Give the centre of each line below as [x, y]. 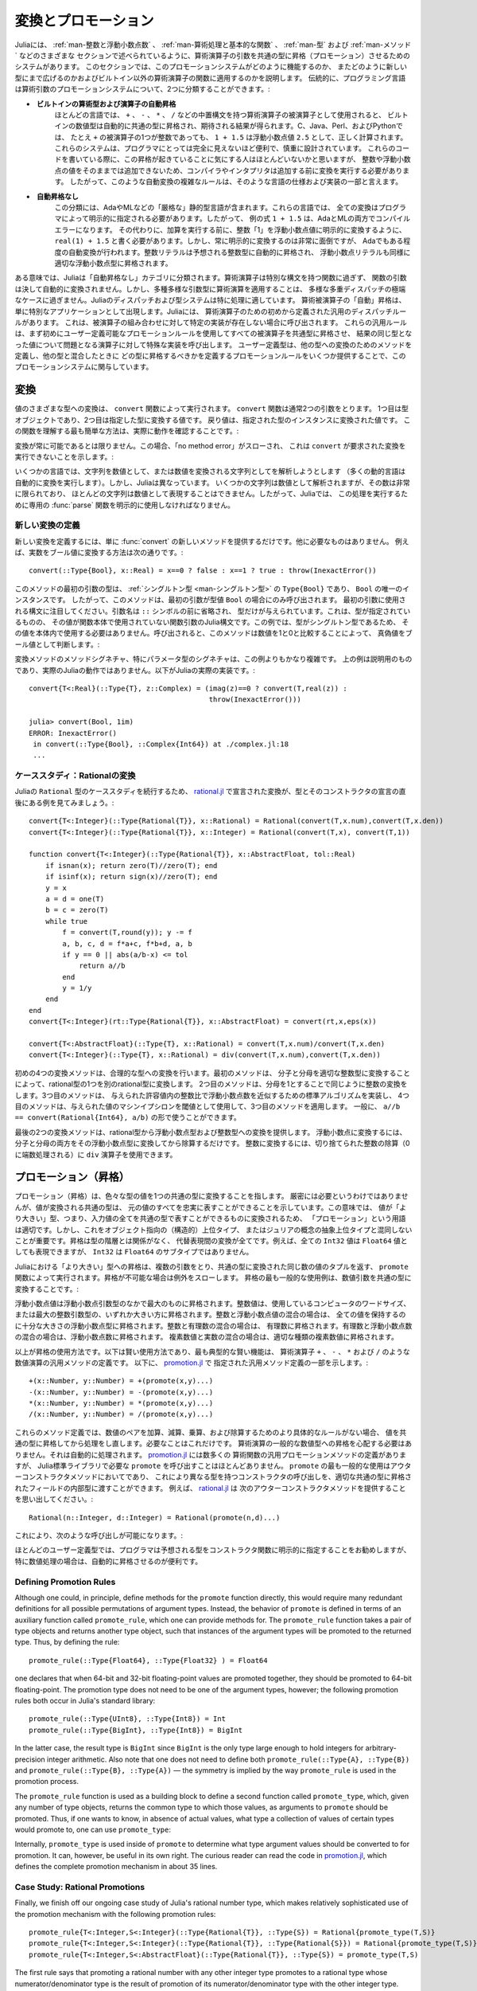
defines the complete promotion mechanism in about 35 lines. [116, 1867]
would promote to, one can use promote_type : [93, 1829]
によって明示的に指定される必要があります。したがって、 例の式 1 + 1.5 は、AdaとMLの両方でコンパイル [236, 218]
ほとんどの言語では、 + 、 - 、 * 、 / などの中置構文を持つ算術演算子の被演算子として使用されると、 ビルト [231, 115]
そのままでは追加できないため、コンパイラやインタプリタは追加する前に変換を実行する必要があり [242, 170]
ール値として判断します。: [57, 644]
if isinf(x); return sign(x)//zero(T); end [131, 877]
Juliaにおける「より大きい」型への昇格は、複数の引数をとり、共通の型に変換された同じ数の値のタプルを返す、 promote [211, 1266]
